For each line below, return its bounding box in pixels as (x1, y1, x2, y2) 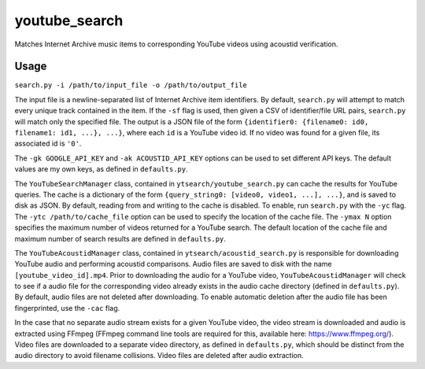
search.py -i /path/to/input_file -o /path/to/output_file (14, 81, 248, 90)
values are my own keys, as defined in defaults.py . (14, 164, 188, 174)
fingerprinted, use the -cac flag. (14, 303, 120, 312)
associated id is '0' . (14, 138, 82, 149)
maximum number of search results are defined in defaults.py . (14, 234, 226, 243)
